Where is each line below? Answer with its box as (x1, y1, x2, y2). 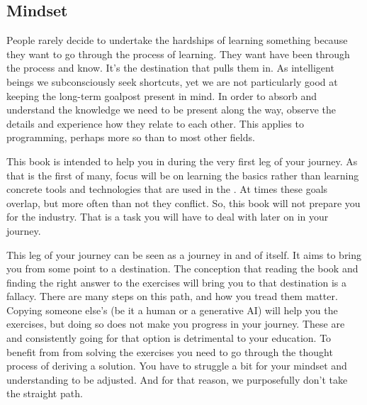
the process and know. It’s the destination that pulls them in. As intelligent (6, 60, 334, 75)
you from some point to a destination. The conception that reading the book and (6, 261, 358, 276)
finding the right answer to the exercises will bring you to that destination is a (6, 274, 347, 289)
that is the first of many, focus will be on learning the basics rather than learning (6, 167, 359, 182)
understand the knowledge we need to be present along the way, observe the (6, 102, 337, 117)
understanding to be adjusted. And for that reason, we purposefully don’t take (6, 372, 348, 387)
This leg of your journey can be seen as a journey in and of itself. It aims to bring (6, 247, 362, 262)
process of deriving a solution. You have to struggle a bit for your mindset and (6, 358, 347, 373)
